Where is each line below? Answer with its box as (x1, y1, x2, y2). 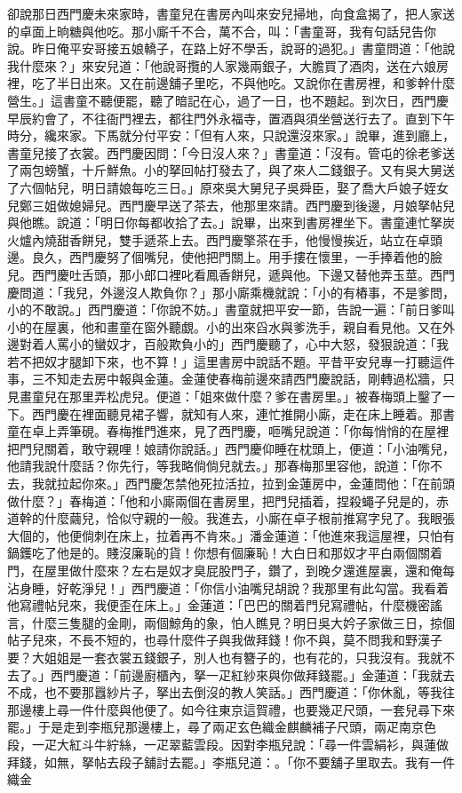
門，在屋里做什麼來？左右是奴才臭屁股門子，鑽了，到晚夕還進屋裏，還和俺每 (7, 561, 455, 579)
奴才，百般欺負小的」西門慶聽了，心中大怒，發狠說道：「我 (106, 335, 449, 353)
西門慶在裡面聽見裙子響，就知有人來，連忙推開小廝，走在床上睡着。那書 (31, 404, 455, 423)
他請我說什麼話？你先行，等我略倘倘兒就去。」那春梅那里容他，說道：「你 (7, 456, 430, 475)
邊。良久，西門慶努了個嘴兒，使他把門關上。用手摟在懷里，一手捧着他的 (7, 248, 430, 266)
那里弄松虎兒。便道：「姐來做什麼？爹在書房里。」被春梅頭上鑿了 (68, 387, 442, 406)
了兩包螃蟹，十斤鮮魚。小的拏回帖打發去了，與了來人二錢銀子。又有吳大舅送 (7, 161, 455, 179)
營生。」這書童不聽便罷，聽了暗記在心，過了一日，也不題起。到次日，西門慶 (7, 91, 449, 109)
